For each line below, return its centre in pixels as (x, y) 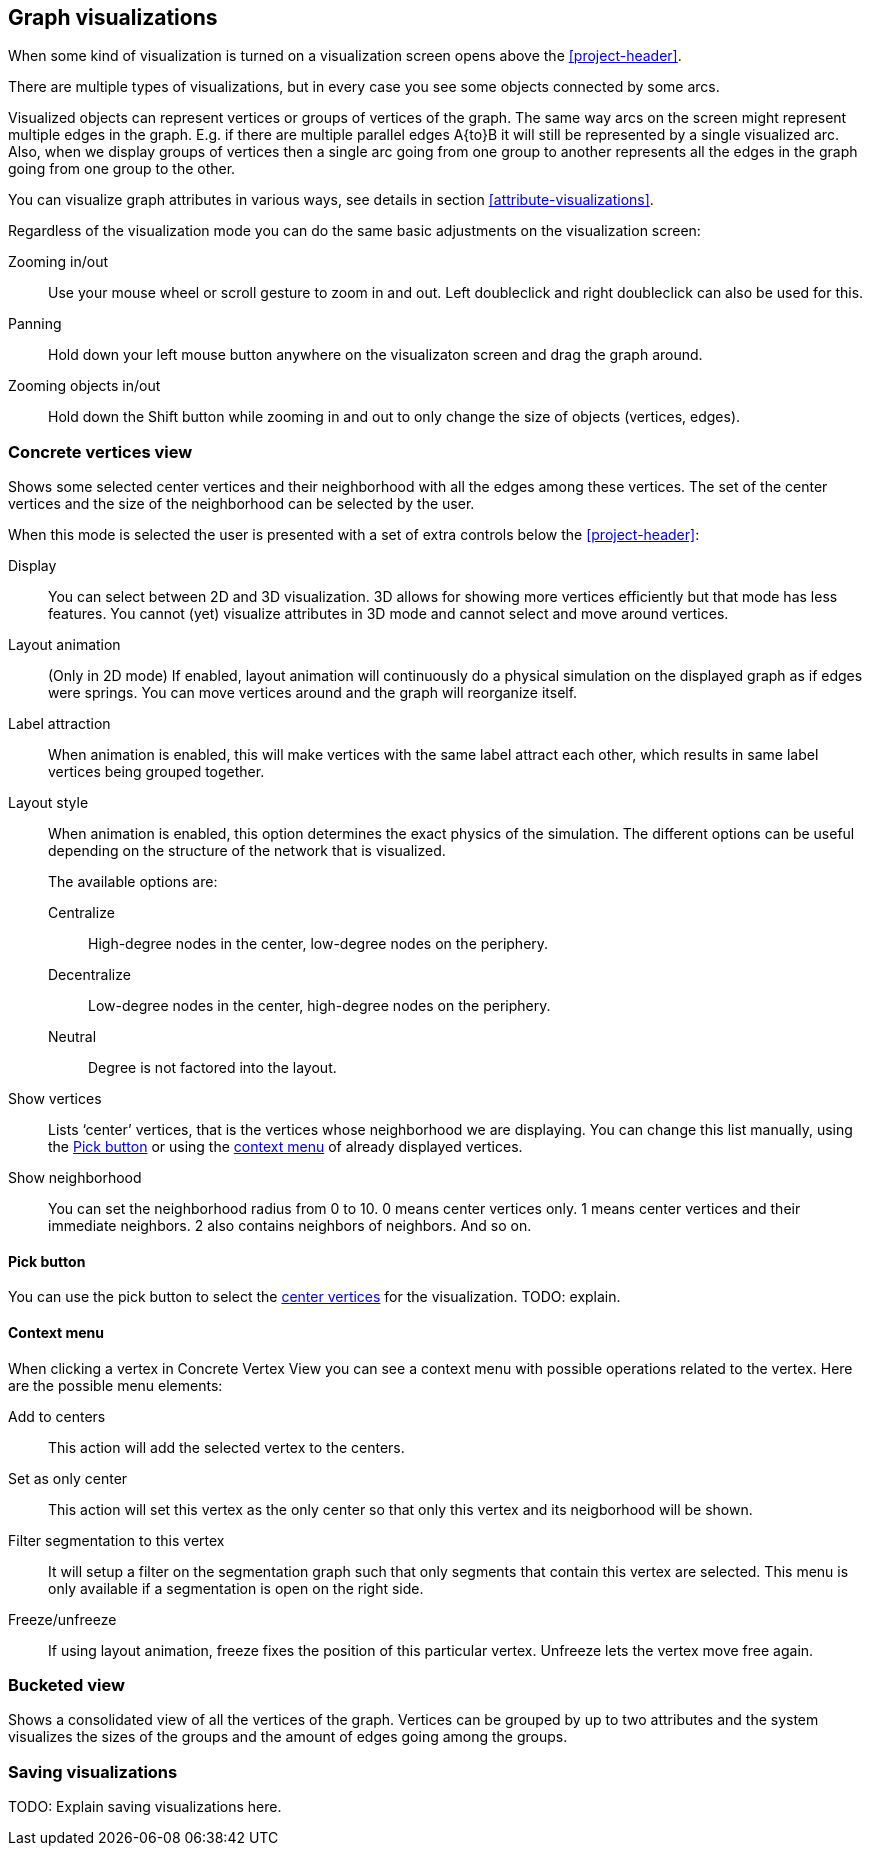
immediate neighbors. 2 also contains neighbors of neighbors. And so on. (290, 1226)
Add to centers (57, 1416)
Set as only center (68, 1478)
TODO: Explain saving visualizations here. (145, 1807)
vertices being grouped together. (156, 772)
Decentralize (89, 975)
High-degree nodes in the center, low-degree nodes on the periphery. (318, 944)
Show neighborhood (75, 1178)
